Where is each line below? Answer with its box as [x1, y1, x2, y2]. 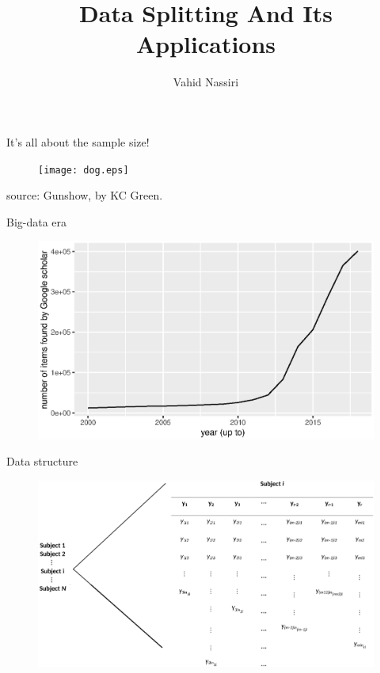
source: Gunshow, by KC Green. [6, 187, 163, 203]
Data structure [6, 453, 78, 470]
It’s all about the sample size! [6, 133, 150, 150]
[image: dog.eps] [38, 164, 129, 176]
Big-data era [6, 213, 67, 230]
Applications [135, 28, 276, 60]
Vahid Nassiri [173, 74, 239, 90]
